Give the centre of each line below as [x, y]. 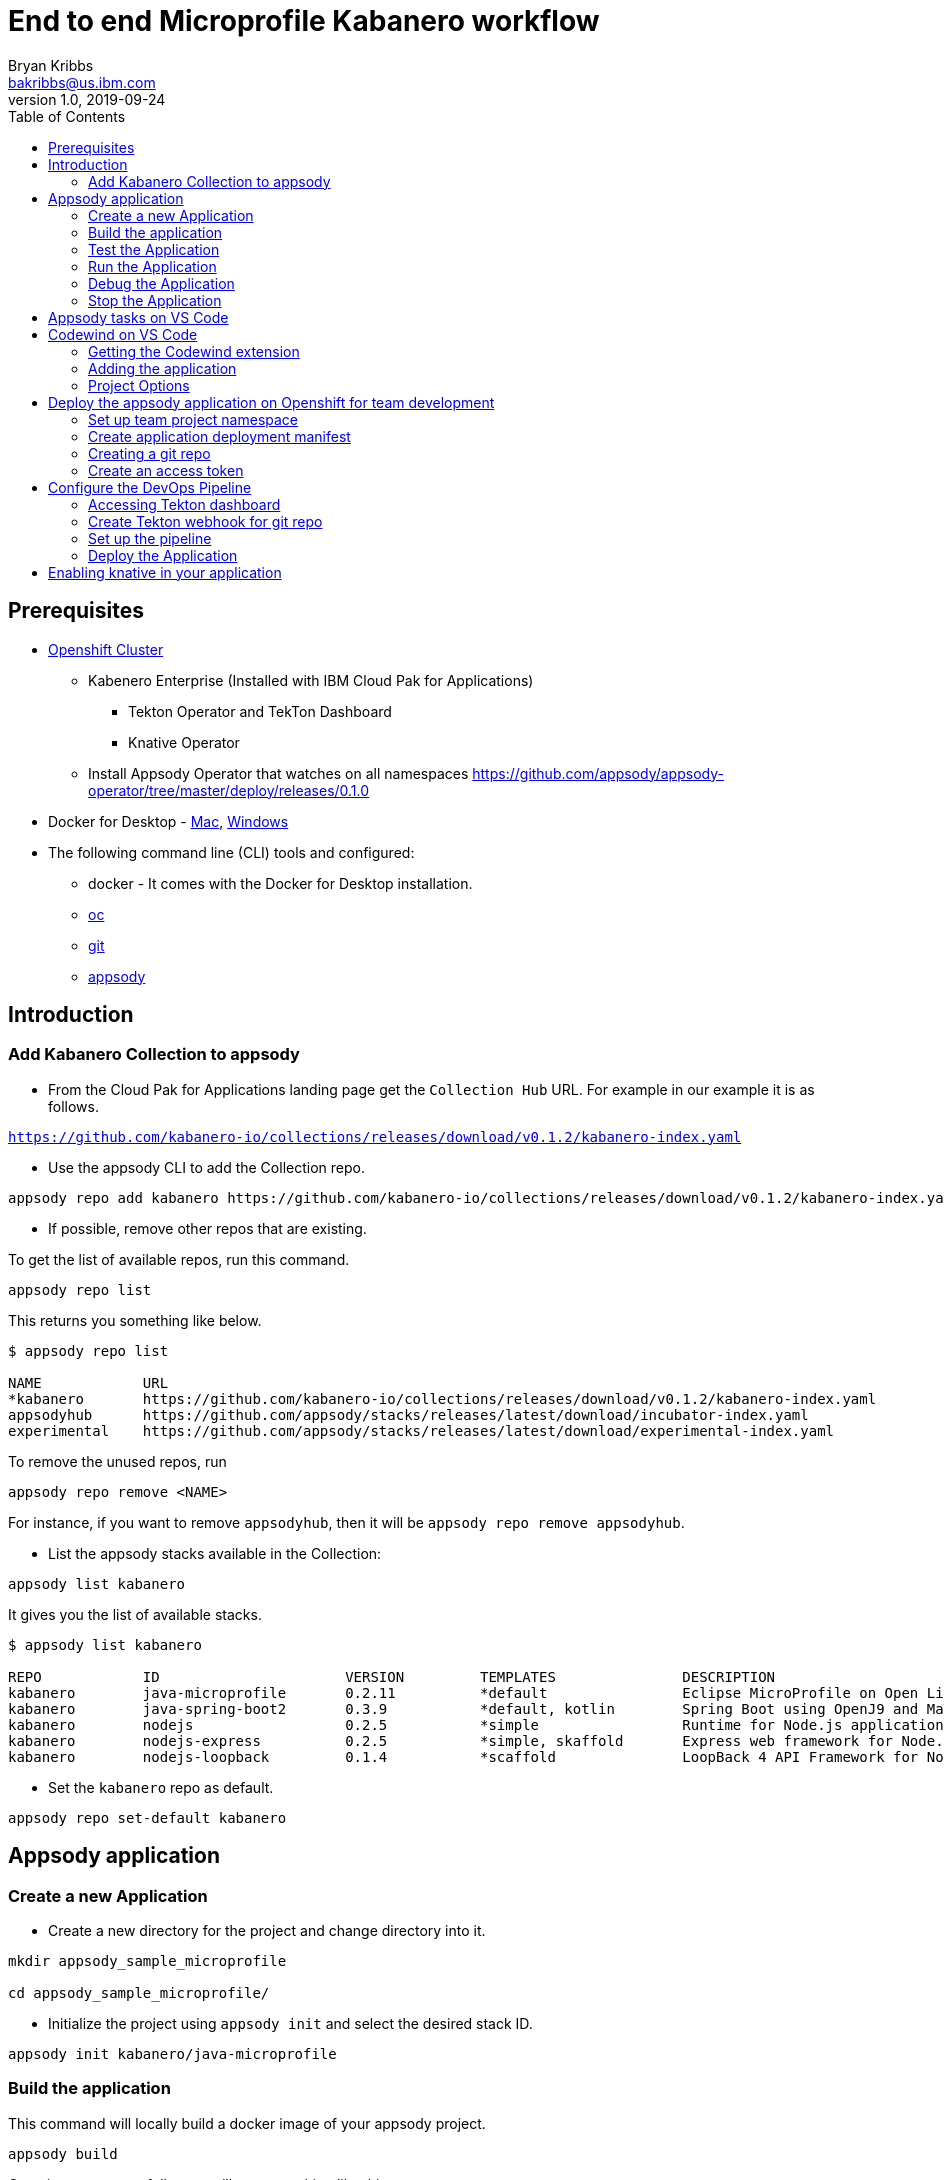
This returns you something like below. [135, 1320]
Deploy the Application [163, 555]
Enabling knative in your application [165, 572]
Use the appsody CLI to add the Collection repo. [206, 1167]
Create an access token [166, 470]
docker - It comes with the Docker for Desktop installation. [280, 883]
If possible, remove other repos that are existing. [207, 1228]
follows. [73, 1106]
